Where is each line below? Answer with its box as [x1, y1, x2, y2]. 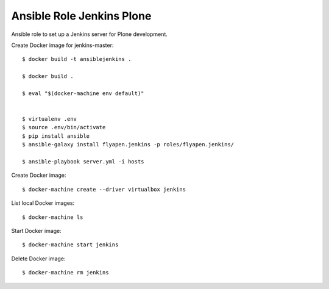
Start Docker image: [11, 227, 62, 234]
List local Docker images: [11, 199, 75, 207]
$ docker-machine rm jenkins [22, 269, 109, 276]
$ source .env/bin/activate [22, 124, 106, 131]
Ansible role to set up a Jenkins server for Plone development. [11, 30, 168, 38]
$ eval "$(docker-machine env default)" [22, 90, 144, 97]
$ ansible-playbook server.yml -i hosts [22, 159, 144, 165]
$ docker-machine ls [22, 213, 83, 221]
